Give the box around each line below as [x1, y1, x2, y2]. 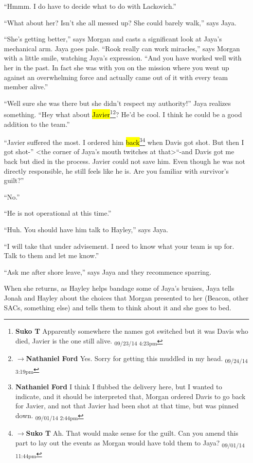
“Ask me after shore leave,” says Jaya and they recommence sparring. [4, 266, 212, 277]
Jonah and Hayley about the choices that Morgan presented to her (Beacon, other [4, 292, 249, 302]
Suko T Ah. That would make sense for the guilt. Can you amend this [26, 428, 238, 438]
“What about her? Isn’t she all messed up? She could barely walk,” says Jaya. [4, 17, 236, 27]
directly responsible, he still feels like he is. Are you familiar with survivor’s [4, 165, 229, 176]
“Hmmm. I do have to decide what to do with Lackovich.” [4, 1, 177, 11]
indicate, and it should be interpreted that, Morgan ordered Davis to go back [15, 391, 246, 401]
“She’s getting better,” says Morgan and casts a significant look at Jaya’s [4, 34, 222, 44]
